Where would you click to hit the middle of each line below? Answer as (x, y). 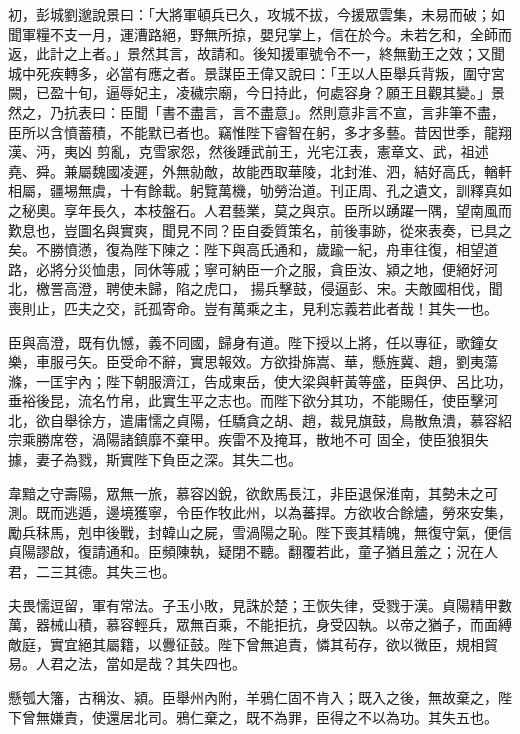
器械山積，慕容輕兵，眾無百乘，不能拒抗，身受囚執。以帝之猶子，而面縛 (273, 624)
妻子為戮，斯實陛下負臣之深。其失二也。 (168, 459)
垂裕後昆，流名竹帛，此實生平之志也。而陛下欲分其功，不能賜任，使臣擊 (246, 400)
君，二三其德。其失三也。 (92, 571)
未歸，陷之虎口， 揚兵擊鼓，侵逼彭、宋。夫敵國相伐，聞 (318, 288)
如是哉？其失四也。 (182, 663)
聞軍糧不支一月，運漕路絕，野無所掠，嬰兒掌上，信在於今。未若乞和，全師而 (260, 33)
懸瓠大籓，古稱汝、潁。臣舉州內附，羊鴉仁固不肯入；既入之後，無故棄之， (253, 697)
